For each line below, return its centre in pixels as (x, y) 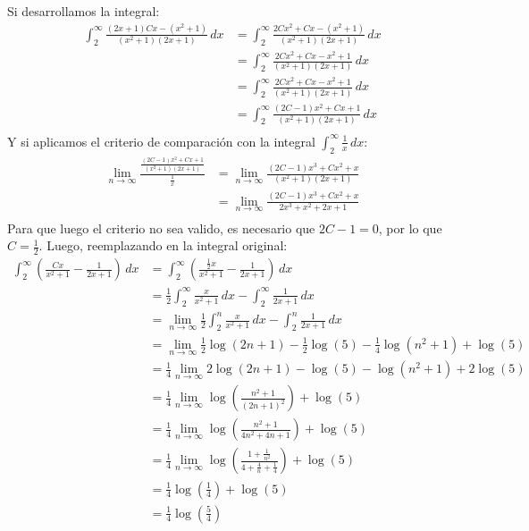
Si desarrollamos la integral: (84, 11)
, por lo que (410, 228)
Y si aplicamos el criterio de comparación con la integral (161, 141)
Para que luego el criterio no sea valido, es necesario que (161, 228)
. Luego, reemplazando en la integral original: (163, 245)
